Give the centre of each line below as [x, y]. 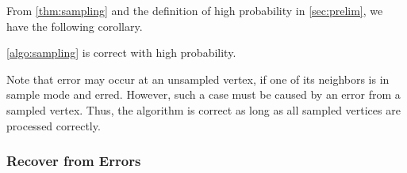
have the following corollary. [75, 26]
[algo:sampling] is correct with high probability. [121, 53]
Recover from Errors [74, 161]
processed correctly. [54, 125]
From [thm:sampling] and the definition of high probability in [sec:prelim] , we [195, 10]
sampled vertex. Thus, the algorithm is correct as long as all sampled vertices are [203, 109]
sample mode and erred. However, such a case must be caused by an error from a [203, 94]
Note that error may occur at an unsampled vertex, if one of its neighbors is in [198, 79]
